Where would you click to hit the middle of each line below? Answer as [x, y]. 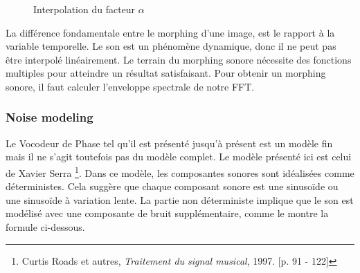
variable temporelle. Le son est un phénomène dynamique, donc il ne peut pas [171, 46]
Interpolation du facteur [84, 9]
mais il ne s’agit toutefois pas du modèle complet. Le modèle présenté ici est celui [179, 157]
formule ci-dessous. [45, 227]
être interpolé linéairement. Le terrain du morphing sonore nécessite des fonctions [179, 59]
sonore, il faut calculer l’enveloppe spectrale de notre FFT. [130, 86]
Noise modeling [49, 117]
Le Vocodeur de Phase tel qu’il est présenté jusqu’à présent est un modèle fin [169, 143]
